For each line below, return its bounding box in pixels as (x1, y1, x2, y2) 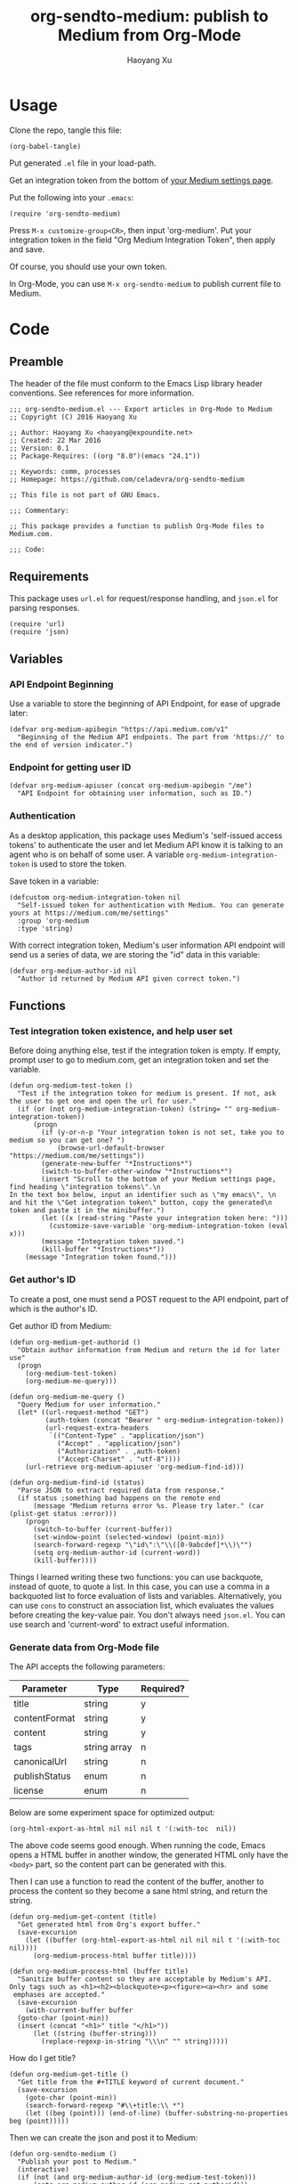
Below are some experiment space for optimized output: (9, 1807, 215, 1818)
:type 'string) (17, 924, 74, 933)
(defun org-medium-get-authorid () (9, 1338, 141, 1347)
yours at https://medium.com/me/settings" (9, 909, 169, 917)
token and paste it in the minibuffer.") (9, 1206, 165, 1215)
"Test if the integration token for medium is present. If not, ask (17, 1089, 277, 1098)
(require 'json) (9, 627, 69, 636)
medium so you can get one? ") (9, 1136, 125, 1145)
